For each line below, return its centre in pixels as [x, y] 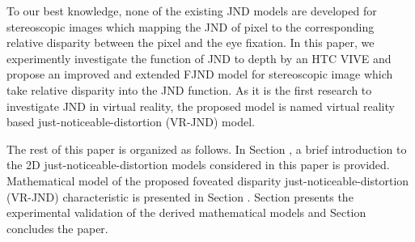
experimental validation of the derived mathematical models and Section [186, 212]
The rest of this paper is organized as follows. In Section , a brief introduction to [207, 149]
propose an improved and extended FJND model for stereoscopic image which [200, 74]
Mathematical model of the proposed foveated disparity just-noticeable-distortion [208, 180]
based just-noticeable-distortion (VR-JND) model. [131, 122]
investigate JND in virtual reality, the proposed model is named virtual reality [201, 106]
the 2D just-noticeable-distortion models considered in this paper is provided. [198, 165]
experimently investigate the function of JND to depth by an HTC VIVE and [199, 58]
